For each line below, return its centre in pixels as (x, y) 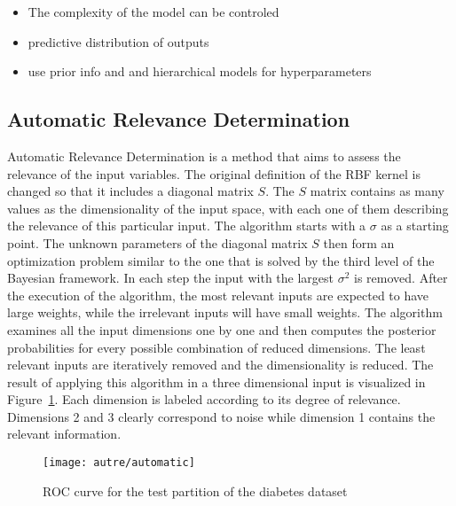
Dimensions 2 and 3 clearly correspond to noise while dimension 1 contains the (221, 416)
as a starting (415, 226)
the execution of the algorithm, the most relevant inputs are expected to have (218, 295)
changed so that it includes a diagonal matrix (130, 191)
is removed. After (401, 278)
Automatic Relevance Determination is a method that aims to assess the (204, 156)
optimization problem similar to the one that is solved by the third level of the (221, 260)
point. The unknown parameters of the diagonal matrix (157, 242)
